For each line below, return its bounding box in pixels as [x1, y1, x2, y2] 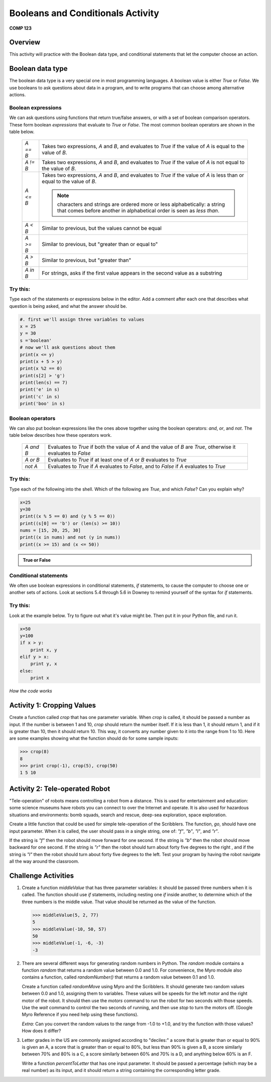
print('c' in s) [20, 394, 60, 399]
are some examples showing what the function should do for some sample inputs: [9, 736, 179, 742]
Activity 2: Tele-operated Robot [9, 784, 110, 793]
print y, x [30, 661, 57, 667]
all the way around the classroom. [9, 859, 79, 865]
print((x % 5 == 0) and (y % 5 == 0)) [20, 514, 115, 519]
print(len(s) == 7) [20, 380, 68, 386]
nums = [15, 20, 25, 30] [20, 528, 81, 533]
